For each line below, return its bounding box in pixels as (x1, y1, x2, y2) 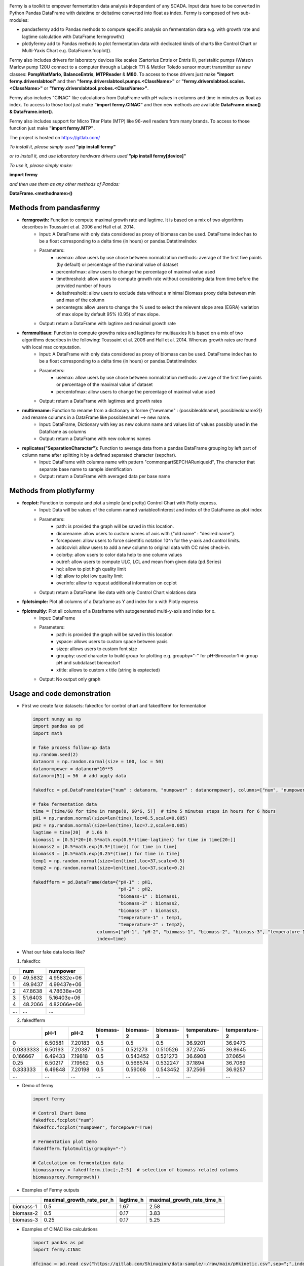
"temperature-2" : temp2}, (118, 922, 185, 928)
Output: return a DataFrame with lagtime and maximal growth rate (39, 321, 176, 327)
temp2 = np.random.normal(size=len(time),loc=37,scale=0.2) (32, 865, 185, 871)
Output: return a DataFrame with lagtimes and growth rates (39, 398, 162, 404)
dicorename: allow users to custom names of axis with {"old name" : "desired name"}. (56, 530, 236, 536)
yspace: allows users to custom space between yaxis (56, 639, 168, 645)
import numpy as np (32, 716, 81, 722)
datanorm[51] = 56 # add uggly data (32, 773, 127, 779)
